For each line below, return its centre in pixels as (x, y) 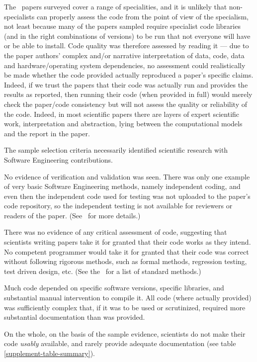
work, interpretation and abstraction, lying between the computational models (123, 124)
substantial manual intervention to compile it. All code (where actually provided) (128, 298)
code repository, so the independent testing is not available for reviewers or (118, 206)
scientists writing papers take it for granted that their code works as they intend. (128, 242)
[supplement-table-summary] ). (49, 353)
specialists (19, 16)
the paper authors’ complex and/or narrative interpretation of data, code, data (124, 55)
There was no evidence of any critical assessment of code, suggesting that (116, 232)
